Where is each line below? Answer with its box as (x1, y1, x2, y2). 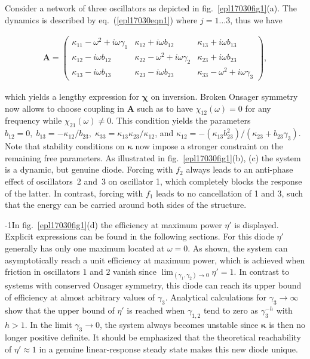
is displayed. (234, 218, 279, 231)
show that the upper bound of (5, 303, 115, 316)
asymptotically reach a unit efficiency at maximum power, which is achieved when (5, 253, 305, 266)
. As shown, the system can (188, 241, 288, 254)
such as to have (137, 102, 194, 114)
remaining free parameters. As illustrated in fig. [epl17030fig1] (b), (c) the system (5, 151, 301, 164)
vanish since (113, 265, 156, 278)
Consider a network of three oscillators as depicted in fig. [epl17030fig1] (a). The (5, 2, 297, 14)
